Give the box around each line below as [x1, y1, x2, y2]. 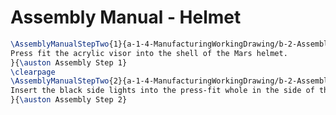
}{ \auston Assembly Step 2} [10, 95, 128, 105]
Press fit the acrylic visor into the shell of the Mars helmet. [10, 48, 288, 58]
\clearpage [10, 67, 56, 77]
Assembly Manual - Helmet [10, 6, 242, 29]
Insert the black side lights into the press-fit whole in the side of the [10, 86, 333, 96]
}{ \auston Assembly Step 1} [10, 57, 128, 68]
